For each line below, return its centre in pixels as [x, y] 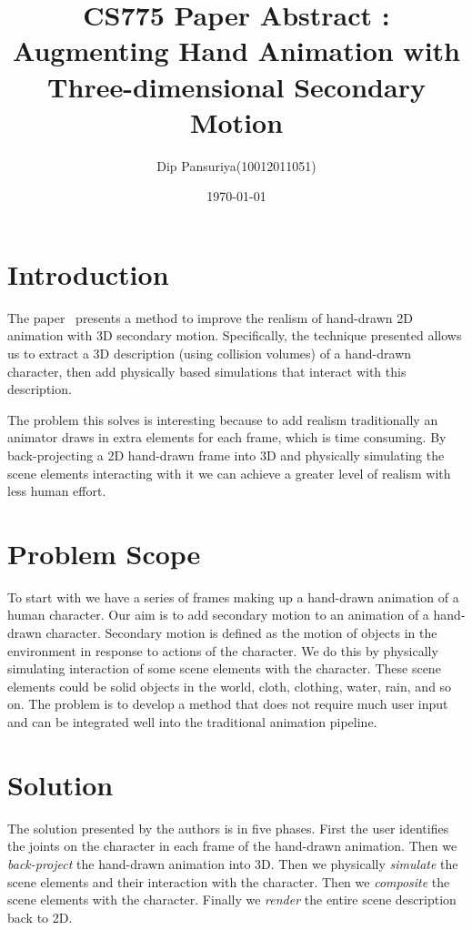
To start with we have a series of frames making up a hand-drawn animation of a [233, 596]
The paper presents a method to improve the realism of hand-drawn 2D [210, 317]
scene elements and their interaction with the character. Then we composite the [229, 881]
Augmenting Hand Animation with [236, 51]
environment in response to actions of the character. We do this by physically [223, 650]
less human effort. [57, 491]
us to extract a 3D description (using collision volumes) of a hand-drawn [210, 353]
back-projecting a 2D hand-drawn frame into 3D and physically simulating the [226, 455]
